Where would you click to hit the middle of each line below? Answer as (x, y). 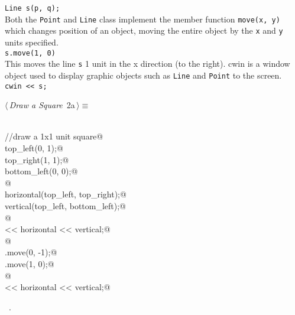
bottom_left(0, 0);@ (41, 171)
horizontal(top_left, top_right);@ (66, 194)
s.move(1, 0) (30, 53)
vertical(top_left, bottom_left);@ (66, 205)
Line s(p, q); (33, 8)
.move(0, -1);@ (31, 252)
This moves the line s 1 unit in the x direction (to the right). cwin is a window (147, 64)
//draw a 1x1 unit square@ (54, 136)
